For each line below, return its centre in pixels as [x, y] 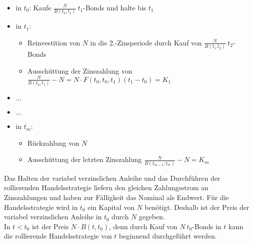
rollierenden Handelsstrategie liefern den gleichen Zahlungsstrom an [106, 187]
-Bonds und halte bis [115, 7]
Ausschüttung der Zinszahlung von [80, 70]
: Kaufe [40, 7]
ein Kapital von [111, 207]
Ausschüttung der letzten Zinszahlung [84, 159]
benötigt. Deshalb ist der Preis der [197, 207]
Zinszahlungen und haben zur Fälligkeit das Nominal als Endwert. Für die [117, 197]
